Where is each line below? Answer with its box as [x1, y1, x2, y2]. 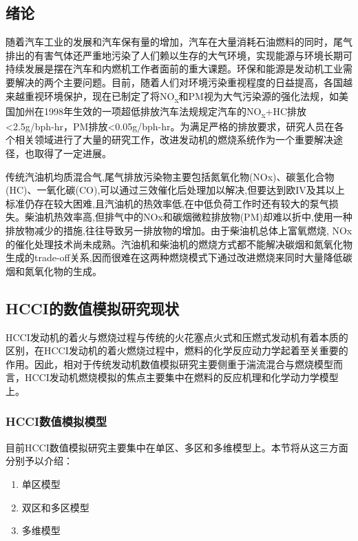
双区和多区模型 [21, 500, 89, 514]
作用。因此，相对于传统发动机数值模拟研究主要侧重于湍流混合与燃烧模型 [6, 356, 333, 371]
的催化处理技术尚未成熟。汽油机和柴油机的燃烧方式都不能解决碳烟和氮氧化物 [6, 236, 352, 251]
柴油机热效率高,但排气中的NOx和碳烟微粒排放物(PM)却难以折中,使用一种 [24, 210, 352, 224]
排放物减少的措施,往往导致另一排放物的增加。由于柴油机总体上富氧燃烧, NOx [6, 223, 352, 237]
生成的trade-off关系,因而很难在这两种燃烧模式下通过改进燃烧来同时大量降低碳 [6, 250, 352, 265]
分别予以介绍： [6, 453, 73, 468]
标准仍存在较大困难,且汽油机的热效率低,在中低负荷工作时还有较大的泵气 [6, 196, 329, 210]
